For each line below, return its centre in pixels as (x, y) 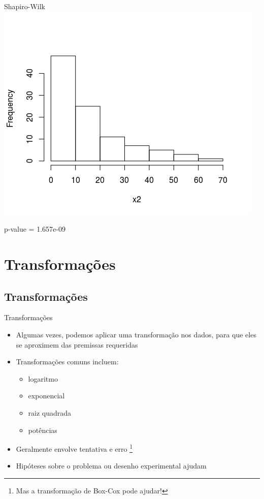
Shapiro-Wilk (25, 6)
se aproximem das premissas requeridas (77, 344)
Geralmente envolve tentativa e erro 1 (74, 448)
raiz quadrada (50, 412)
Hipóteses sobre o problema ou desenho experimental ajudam (111, 466)
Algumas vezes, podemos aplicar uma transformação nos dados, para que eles (136, 334)
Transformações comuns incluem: (67, 362)
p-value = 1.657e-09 (35, 229)
